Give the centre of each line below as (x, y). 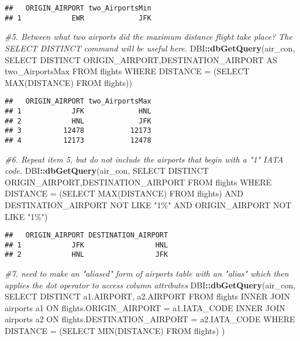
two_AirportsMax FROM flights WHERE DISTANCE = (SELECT (127, 71)
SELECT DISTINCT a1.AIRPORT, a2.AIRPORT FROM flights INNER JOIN (147, 296)
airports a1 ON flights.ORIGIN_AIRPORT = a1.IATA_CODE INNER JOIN (145, 307)
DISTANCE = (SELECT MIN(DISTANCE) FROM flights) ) (115, 331)
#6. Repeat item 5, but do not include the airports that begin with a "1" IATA (144, 159)
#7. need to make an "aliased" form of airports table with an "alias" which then (147, 273)
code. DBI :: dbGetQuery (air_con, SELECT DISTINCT (107, 170)
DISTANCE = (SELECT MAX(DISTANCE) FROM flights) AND (124, 193)
